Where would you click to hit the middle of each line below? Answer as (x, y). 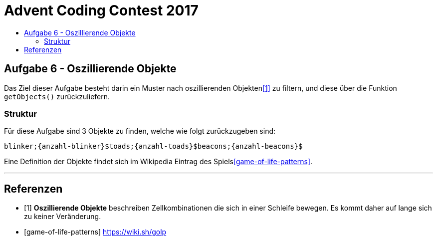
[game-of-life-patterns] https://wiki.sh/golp (95, 232)
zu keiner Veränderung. (63, 217)
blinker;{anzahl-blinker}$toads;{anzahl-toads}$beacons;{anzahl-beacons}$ (153, 146)
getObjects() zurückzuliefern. (57, 96)
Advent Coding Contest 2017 (101, 10)
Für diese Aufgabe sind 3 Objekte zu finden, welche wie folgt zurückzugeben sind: (140, 131)
